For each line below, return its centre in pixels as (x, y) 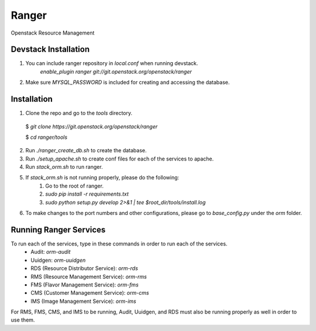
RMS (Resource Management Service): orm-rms (89, 277)
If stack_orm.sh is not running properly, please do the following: (102, 178)
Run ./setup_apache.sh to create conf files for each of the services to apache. (120, 159)
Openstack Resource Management (53, 33)
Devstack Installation (50, 50)
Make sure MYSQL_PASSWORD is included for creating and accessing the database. (128, 83)
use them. (23, 320)
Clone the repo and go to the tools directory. (79, 113)
